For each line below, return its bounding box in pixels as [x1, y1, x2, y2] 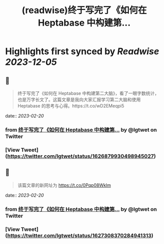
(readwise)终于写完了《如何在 [22, 5, 147, 16]
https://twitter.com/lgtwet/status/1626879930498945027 [7, 153, 154, 160]
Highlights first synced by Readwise [5, 46, 159, 57]
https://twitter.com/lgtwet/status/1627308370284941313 [7, 232, 152, 239]
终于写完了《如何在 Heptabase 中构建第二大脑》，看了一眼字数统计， [17, 90, 159, 96]
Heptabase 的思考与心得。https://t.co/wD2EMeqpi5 [17, 103, 124, 108]
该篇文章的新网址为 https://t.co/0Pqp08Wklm [17, 182, 111, 188]
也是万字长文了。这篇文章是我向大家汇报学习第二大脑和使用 [17, 96, 141, 102]
